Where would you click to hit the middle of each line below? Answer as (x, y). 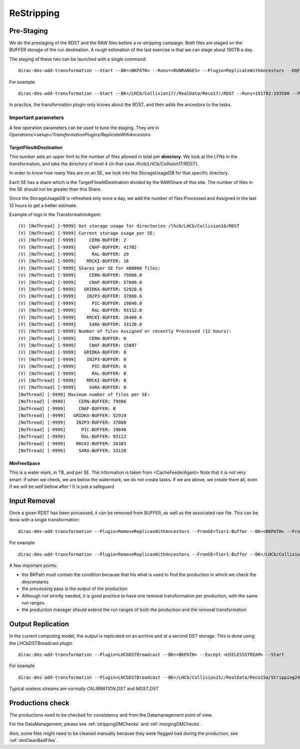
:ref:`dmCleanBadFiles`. (33, 740)
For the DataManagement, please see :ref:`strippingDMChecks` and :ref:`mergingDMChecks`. (105, 724)
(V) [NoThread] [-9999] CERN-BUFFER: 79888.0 (80, 275)
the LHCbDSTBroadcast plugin (41, 643)
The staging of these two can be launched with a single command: (78, 59)
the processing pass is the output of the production (74, 589)
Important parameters (37, 118)
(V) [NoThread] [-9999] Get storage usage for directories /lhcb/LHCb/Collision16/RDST (129, 226)
